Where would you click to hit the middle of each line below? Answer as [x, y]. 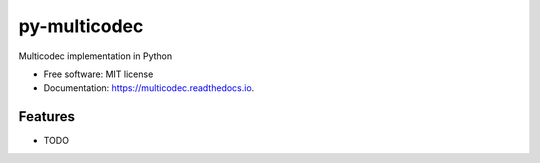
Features [46, 116]
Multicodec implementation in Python [95, 56]
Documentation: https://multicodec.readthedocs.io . [149, 88]
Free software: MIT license [98, 74]
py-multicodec [81, 26]
